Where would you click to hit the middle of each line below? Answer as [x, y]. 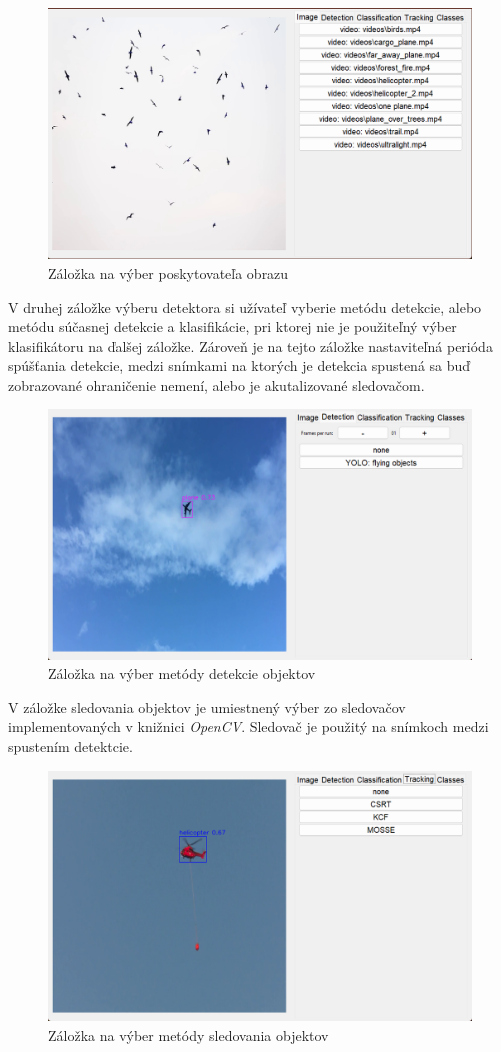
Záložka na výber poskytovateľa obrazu [168, 272]
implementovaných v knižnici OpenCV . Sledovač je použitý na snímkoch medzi [248, 726]
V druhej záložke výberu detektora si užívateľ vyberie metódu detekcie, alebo [245, 306]
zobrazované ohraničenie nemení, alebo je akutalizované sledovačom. [216, 384]
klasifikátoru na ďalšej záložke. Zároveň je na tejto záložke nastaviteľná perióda [250, 345]
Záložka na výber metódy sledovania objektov [188, 1034]
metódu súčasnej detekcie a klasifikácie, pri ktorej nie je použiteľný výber [232, 326]
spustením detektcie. [70, 745]
